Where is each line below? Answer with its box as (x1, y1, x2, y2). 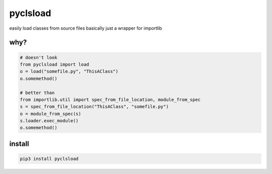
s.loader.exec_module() (20, 118, 79, 124)
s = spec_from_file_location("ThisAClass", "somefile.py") (20, 104, 169, 110)
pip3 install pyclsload (20, 156, 79, 162)
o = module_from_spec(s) (20, 111, 82, 117)
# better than (20, 90, 55, 96)
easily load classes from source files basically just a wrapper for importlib (9, 25, 162, 31)
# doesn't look (20, 54, 57, 60)
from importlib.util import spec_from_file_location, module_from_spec (20, 97, 201, 103)
